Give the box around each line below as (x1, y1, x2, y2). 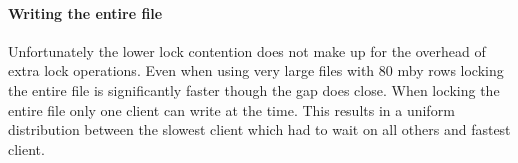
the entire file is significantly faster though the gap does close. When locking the (8, 79, 500, 100)
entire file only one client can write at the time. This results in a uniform (8, 99, 455, 120)
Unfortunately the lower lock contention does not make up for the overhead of (8, 40, 486, 61)
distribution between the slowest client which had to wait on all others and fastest (8, 119, 511, 140)
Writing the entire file (8, 2, 163, 23)
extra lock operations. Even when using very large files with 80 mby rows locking (8, 60, 504, 81)
